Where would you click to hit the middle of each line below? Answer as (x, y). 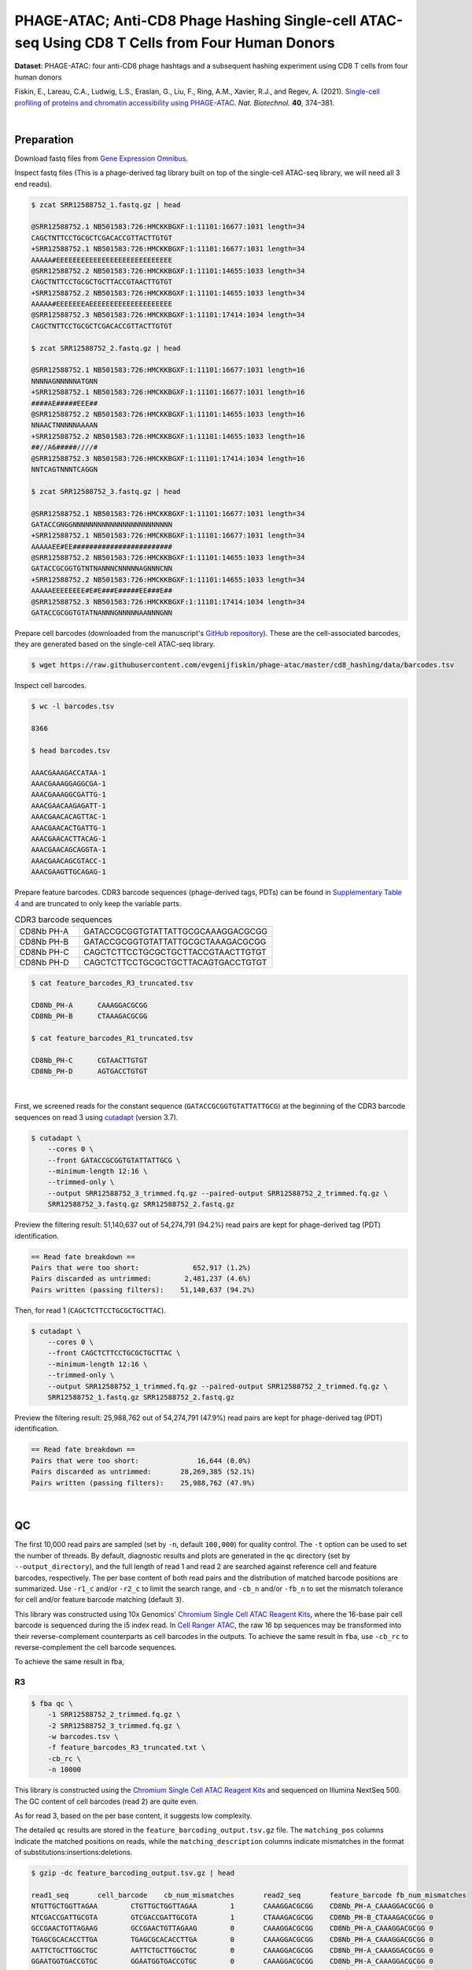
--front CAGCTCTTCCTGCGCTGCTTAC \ (114, 1353)
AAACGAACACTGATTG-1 (68, 828)
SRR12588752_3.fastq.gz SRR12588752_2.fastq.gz (141, 1204)
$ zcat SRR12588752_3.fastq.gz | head (106, 491)
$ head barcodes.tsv (70, 750)
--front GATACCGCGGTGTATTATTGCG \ (114, 1160)
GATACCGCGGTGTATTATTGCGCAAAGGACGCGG (175, 931)
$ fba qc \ (52, 1703)
